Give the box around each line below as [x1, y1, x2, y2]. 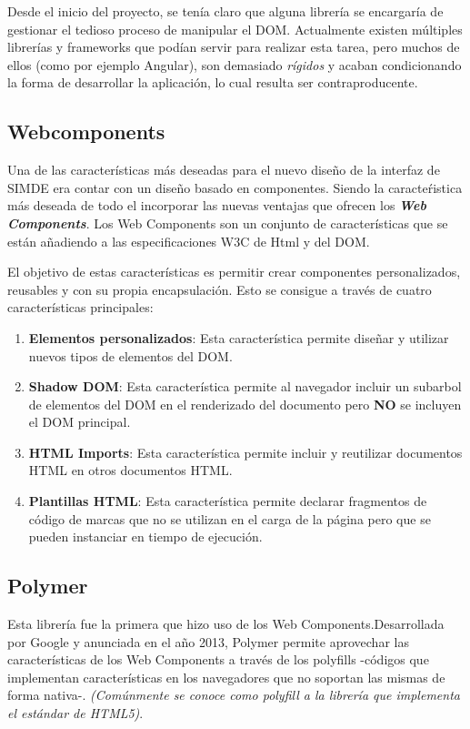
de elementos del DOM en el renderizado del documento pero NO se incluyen [28, 394, 462, 413]
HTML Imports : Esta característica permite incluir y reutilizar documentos [28, 442, 463, 461]
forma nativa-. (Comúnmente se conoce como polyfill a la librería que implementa [7, 685, 460, 704]
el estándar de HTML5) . [7, 704, 144, 723]
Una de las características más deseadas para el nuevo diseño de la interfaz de [7, 160, 440, 179]
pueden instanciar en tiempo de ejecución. [28, 527, 263, 546]
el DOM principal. [28, 412, 131, 431]
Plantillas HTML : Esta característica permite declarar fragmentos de [28, 491, 427, 511]
